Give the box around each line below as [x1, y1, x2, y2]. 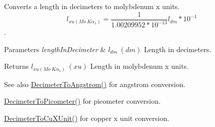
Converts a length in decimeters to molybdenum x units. [4, 1, 180, 11]
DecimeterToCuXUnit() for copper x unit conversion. [4, 112, 169, 123]
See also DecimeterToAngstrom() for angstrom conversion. [4, 78, 186, 89]
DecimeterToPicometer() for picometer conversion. [4, 96, 161, 106]
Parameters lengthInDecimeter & [4, 44, 106, 54]
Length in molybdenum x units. [90, 61, 189, 71]
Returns [4, 61, 29, 71]
